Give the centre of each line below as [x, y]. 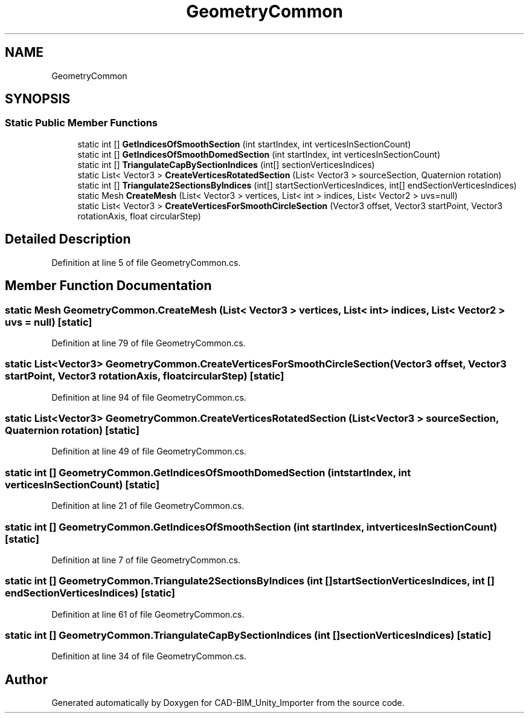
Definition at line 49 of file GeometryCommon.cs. [149, 451]
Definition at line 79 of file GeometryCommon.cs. [149, 343]
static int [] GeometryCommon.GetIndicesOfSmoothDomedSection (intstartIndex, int [208, 472]
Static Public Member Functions [82, 123]
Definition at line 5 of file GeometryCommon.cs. [146, 262]
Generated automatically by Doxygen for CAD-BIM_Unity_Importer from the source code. [228, 703]
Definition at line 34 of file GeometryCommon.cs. [149, 656]
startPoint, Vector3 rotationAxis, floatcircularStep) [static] [145, 376]
